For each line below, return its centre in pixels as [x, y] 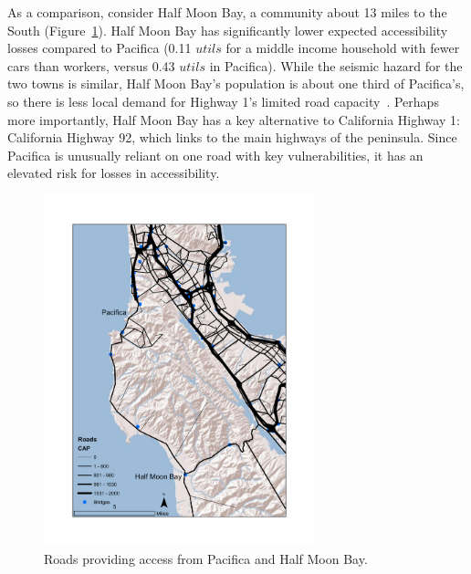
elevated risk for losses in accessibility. [114, 173]
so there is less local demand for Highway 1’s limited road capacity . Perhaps [223, 101]
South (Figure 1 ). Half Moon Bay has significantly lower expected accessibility [228, 30]
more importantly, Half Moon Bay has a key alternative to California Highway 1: [234, 119]
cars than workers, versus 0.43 [91, 65]
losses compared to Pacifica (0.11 [99, 48]
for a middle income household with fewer [343, 48]
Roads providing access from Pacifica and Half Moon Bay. [206, 558]
